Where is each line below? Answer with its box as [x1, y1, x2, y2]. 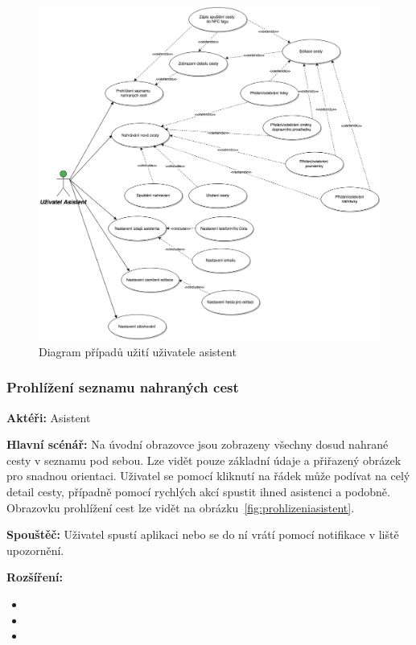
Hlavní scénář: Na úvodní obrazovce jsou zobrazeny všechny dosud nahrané [6, 436, 389, 453]
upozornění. [6, 541, 64, 558]
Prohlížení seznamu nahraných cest [6, 377, 239, 397]
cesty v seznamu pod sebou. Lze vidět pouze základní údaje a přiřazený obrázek [6, 451, 402, 468]
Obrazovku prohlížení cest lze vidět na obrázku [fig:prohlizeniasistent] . [6, 499, 355, 516]
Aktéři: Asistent [6, 409, 91, 425]
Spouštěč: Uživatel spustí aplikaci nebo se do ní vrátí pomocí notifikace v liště [6, 526, 399, 543]
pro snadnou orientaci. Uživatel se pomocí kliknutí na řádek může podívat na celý [6, 467, 410, 484]
